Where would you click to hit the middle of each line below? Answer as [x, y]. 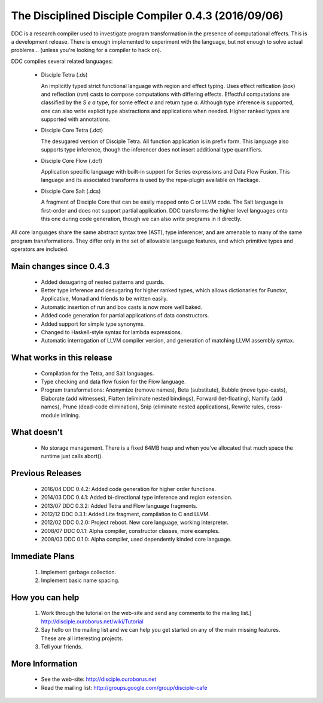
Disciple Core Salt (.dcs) [71, 191]
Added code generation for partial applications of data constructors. [125, 316]
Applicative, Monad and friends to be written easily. [104, 299]
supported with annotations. [76, 119]
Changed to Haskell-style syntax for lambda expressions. [112, 332]
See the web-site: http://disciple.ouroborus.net [99, 679]
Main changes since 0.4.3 [60, 266]
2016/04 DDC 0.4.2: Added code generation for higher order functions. [129, 489]
